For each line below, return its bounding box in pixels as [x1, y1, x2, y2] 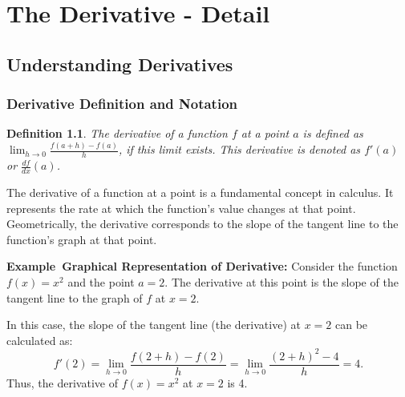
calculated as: [6, 331, 73, 348]
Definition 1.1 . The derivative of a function [6, 125, 228, 142]
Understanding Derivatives [6, 51, 233, 76]
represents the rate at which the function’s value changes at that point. [6, 199, 356, 216]
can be [334, 316, 368, 333]
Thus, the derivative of [6, 374, 118, 391]
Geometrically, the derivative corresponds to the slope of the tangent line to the [6, 215, 399, 232]
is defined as [302, 125, 363, 142]
